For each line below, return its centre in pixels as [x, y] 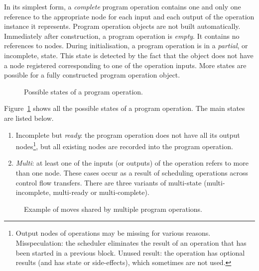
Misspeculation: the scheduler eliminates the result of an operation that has [131, 242]
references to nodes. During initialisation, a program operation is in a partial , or [126, 45]
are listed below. [29, 118]
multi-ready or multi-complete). [101, 192]
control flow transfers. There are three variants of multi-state [109, 182]
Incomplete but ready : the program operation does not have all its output [128, 135]
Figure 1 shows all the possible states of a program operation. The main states [125, 108]
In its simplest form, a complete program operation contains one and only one [123, 6]
